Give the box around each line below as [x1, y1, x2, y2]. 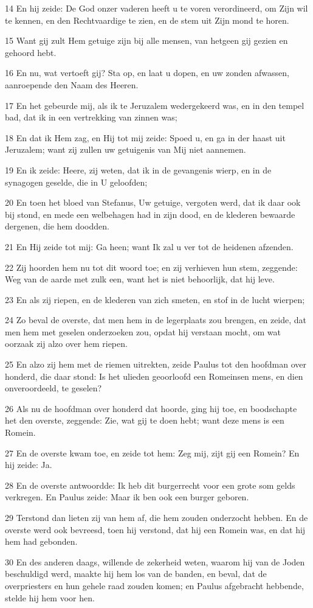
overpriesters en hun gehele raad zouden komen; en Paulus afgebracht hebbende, [5, 579, 304, 592]
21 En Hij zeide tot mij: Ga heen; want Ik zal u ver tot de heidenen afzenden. [5, 240, 294, 253]
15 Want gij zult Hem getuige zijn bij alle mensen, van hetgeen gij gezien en [5, 34, 288, 47]
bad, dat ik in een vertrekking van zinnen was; [5, 111, 177, 124]
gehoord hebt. [5, 46, 57, 58]
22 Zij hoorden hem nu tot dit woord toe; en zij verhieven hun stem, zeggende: [5, 260, 298, 273]
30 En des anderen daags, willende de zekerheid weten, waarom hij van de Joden [5, 555, 305, 568]
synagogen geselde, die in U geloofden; [5, 175, 148, 188]
